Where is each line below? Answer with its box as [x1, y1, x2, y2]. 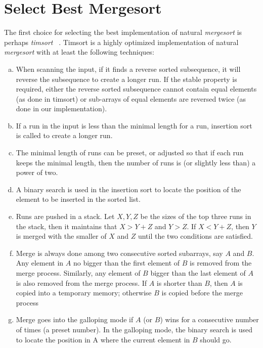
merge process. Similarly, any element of [16, 268, 141, 278]
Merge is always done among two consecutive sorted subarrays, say [16, 247, 223, 258]
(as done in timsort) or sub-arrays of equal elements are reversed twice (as [16, 93, 246, 104]
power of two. [16, 167, 58, 178]
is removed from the [190, 257, 252, 268]
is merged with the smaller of [16, 231, 107, 241]
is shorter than [156, 277, 202, 288]
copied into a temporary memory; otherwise [16, 287, 152, 298]
